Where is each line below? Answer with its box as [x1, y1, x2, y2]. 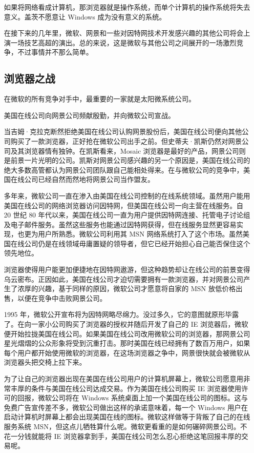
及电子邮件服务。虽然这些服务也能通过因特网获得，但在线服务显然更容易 [4, 219, 236, 229]
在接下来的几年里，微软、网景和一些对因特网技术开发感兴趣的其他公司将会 [4, 28, 243, 38]
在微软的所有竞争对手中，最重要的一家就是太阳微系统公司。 [4, 94, 195, 104]
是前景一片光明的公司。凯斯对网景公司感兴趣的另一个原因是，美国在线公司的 [4, 155, 250, 165]
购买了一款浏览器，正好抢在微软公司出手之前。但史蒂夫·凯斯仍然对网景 [10, 136, 242, 146]
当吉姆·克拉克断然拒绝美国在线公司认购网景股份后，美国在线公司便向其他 [4, 126, 242, 137]
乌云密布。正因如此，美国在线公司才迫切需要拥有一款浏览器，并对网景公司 [4, 274, 243, 284]
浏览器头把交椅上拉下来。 [4, 357, 86, 367]
